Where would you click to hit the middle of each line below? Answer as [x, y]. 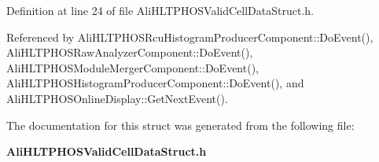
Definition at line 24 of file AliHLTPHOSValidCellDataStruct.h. [160, 10]
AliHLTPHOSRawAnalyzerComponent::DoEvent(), [130, 52]
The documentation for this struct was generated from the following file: [180, 125]
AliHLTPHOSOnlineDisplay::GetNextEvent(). [117, 98]
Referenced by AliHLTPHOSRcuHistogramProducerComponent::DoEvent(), [190, 37]
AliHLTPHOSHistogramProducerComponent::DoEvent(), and [155, 83]
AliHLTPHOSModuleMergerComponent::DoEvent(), [132, 67]
